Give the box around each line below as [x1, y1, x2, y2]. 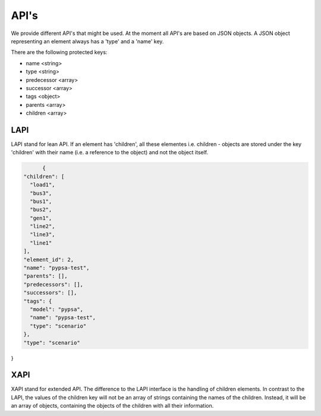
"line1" [30, 239, 52, 246]
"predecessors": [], [23, 281, 83, 288]
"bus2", [30, 207, 52, 213]
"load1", [30, 182, 55, 188]
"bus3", [30, 190, 52, 196]
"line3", [30, 231, 55, 238]
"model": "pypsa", [30, 306, 83, 313]
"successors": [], [23, 290, 77, 296]
